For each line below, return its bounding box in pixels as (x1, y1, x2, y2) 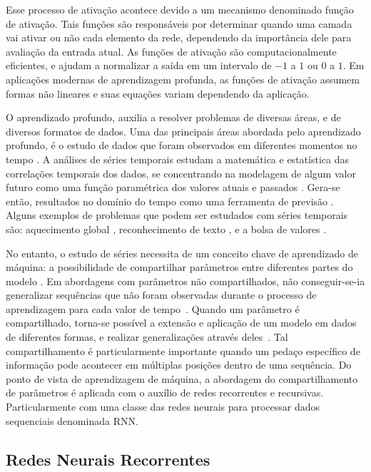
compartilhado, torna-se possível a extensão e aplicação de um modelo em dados (6, 315, 357, 330)
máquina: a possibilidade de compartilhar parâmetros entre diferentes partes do (6, 260, 353, 275)
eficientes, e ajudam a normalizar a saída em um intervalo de (6, 58, 272, 73)
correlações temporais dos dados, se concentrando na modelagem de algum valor (6, 165, 356, 180)
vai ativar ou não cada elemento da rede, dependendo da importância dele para (6, 30, 352, 45)
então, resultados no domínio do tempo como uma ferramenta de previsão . (6, 193, 334, 208)
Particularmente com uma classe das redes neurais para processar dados (6, 399, 320, 414)
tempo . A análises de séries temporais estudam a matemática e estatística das (6, 151, 349, 166)
